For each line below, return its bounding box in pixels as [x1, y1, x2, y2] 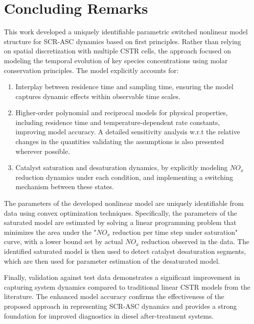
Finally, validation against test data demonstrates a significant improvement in [4, 272, 240, 282]
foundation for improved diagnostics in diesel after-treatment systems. [4, 310, 214, 321]
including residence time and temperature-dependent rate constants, [15, 117, 220, 127]
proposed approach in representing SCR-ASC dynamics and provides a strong [4, 300, 237, 311]
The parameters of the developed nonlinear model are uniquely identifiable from [4, 198, 244, 208]
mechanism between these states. [15, 181, 114, 192]
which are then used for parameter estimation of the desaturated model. [4, 255, 220, 266]
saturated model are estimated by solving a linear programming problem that [4, 217, 236, 227]
